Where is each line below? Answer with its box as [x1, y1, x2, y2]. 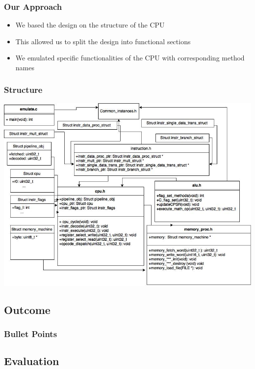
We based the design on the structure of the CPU [15, 20, 165, 30]
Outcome [4, 302, 51, 317]
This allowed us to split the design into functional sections [15, 36, 191, 46]
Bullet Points [4, 328, 57, 340]
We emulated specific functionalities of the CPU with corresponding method [15, 53, 245, 63]
